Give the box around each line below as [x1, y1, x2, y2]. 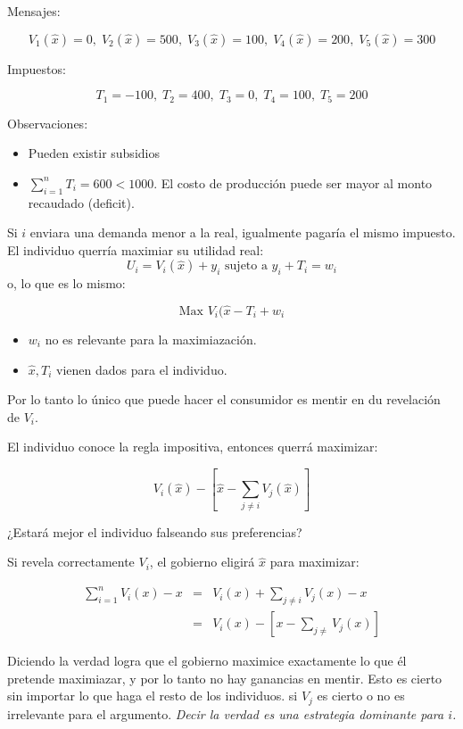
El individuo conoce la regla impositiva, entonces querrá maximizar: [7, 437, 378, 456]
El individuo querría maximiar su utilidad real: [7, 240, 264, 259]
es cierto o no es [317, 686, 405, 705]
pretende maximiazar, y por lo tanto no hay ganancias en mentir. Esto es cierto [7, 668, 442, 687]
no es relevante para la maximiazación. [45, 330, 257, 349]
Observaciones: [7, 113, 88, 132]
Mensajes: [7, 2, 61, 20]
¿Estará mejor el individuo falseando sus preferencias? [7, 522, 302, 541]
